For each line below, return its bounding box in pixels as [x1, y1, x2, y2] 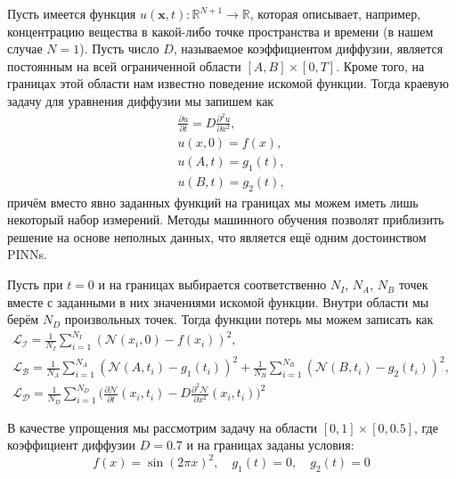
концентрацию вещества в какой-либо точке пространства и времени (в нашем [7, 21, 434, 40]
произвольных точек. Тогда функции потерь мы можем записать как [64, 310, 434, 329]
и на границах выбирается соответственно [98, 275, 327, 294]
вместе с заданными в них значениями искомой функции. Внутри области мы [7, 292, 429, 311]
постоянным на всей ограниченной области [7, 56, 241, 75]
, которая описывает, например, [249, 4, 421, 22]
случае [7, 39, 43, 58]
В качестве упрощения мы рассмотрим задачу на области [7, 418, 318, 436]
